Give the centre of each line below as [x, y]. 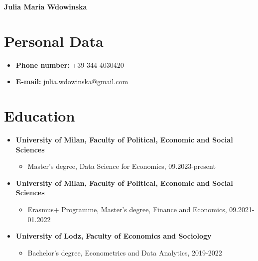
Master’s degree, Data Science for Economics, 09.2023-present [122, 166]
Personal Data [54, 41]
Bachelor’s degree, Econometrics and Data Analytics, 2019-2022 [125, 252]
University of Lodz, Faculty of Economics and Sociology [114, 236]
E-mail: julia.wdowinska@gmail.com [72, 81]
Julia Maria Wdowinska [46, 6]
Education [40, 116]
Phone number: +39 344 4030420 [70, 65]
